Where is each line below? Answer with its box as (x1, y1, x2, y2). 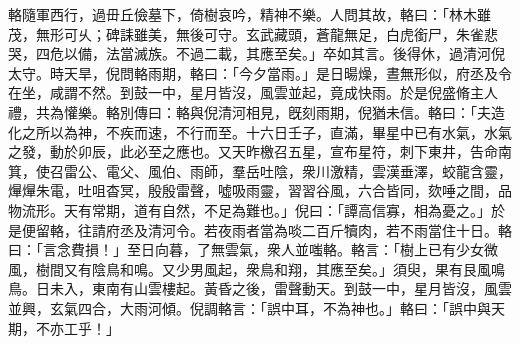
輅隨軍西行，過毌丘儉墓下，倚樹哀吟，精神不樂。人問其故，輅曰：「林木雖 (8, 4, 491, 24)
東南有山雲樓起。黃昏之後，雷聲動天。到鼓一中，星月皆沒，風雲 (91, 278, 512, 299)
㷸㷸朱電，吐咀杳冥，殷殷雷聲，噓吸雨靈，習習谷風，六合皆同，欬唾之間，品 (8, 180, 512, 201)
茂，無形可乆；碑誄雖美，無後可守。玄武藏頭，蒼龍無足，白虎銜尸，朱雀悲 (8, 23, 498, 44)
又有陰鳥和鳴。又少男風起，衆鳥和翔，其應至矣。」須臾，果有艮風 (63, 258, 491, 279)
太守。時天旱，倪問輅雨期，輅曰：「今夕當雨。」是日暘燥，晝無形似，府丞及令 (8, 62, 512, 83)
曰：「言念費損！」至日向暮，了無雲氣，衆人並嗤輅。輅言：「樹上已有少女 (8, 239, 484, 260)
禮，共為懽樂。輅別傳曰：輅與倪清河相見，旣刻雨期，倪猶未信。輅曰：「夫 (8, 101, 491, 122)
